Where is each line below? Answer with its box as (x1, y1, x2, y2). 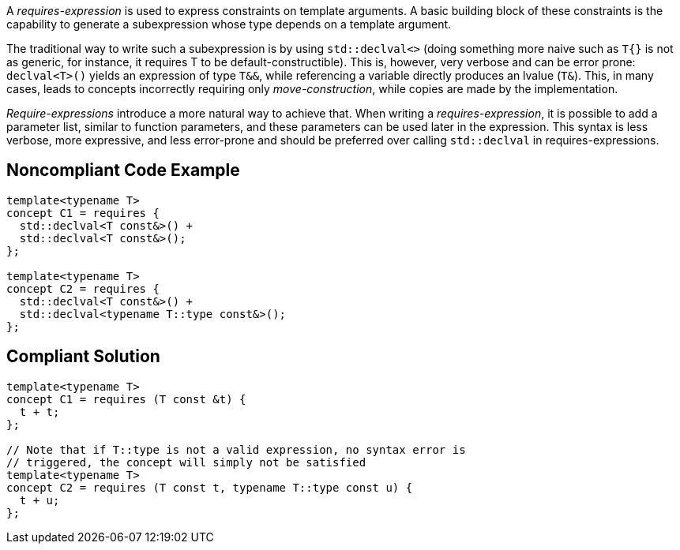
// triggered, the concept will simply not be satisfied (6, 455, 366, 469)
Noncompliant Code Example (6, 160, 240, 181)
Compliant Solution (6, 346, 160, 367)
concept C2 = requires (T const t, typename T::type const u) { (6, 481, 413, 494)
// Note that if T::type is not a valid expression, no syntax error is (6, 443, 466, 456)
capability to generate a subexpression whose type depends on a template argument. (6, 17, 452, 31)
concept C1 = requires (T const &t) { (6, 392, 246, 406)
